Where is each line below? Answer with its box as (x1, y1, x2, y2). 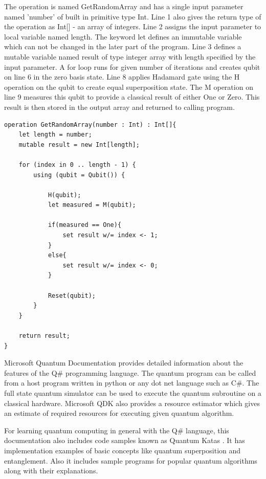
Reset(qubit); (48, 292, 96, 299)
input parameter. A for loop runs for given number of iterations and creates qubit (4, 61, 260, 72)
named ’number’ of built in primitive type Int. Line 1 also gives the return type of (4, 11, 261, 22)
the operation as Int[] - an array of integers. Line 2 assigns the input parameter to (4, 21, 261, 32)
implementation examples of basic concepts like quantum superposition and (4, 445, 241, 455)
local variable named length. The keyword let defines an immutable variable (4, 31, 242, 42)
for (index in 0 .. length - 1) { (18, 161, 136, 168)
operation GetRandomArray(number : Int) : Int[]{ (4, 121, 176, 128)
